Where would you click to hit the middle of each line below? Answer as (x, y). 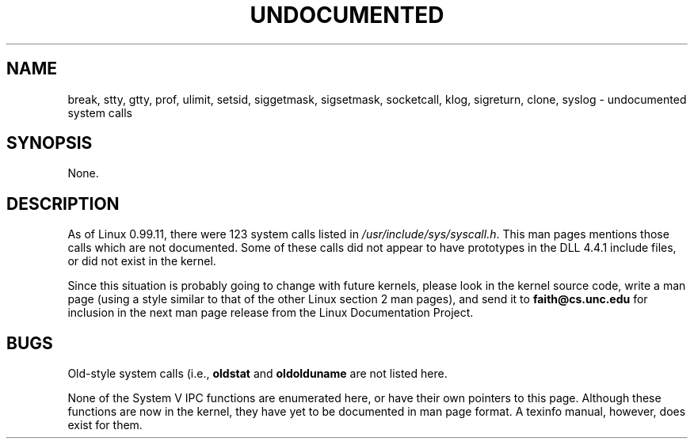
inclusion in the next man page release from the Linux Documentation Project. (271, 313)
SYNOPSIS (50, 143)
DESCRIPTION (63, 203)
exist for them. (105, 425)
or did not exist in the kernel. (142, 261)
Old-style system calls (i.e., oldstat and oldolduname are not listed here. (257, 374)
